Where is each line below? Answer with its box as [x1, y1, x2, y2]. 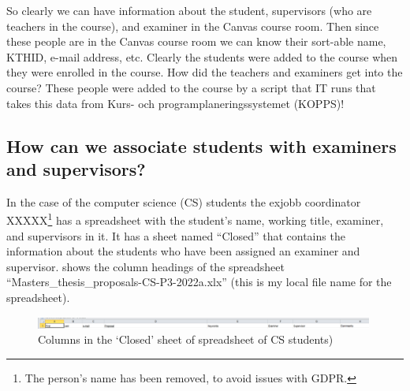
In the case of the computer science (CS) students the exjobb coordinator [6, 193, 361, 210]
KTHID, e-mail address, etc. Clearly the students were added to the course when [6, 48, 398, 65]
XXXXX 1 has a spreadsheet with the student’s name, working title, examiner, [6, 210, 384, 228]
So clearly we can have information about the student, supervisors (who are [6, 2, 372, 18]
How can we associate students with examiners [6, 133, 397, 158]
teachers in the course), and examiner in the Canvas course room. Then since [6, 17, 379, 34]
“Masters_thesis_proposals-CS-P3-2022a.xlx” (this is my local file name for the [6, 274, 392, 290]
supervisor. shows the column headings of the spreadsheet [6, 258, 285, 274]
